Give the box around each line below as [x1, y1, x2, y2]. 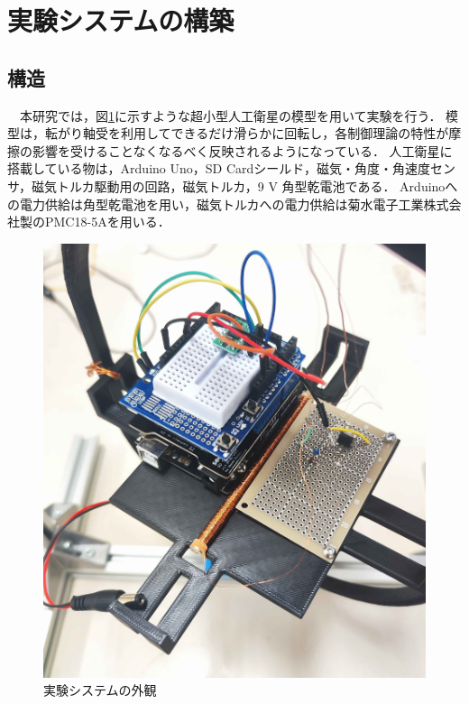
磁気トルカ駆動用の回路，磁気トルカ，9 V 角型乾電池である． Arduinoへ [32, 176, 458, 195]
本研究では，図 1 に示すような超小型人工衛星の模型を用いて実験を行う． [19, 106, 442, 125]
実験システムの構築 [7, 2, 234, 39]
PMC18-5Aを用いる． [44, 212, 170, 231]
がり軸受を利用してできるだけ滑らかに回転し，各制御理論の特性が [57, 124, 449, 143]
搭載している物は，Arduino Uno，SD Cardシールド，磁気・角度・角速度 [7, 159, 430, 178]
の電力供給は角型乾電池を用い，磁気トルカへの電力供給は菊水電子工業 [7, 194, 424, 213]
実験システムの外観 [43, 681, 157, 699]
